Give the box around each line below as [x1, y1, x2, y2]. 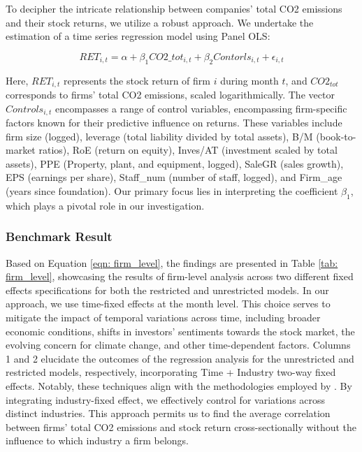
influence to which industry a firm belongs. [6, 433, 189, 448]
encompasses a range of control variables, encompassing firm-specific [55, 101, 347, 115]
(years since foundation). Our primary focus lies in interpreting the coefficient [6, 184, 338, 198]
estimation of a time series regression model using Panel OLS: [6, 29, 270, 43]
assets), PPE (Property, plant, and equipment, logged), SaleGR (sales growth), [6, 156, 344, 170]
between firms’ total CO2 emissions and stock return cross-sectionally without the [6, 419, 357, 434]
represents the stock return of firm [63, 73, 210, 87]
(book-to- [316, 129, 356, 143]
